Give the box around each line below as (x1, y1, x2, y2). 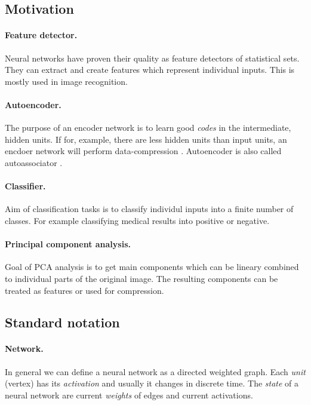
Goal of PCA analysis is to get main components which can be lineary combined (5, 260, 299, 273)
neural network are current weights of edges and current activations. (5, 388, 253, 401)
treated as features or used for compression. (5, 284, 164, 296)
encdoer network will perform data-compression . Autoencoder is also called (5, 145, 282, 157)
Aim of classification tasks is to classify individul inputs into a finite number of (5, 202, 294, 215)
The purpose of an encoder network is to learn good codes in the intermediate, (5, 121, 291, 134)
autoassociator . (5, 156, 63, 168)
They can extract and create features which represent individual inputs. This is (5, 63, 295, 76)
